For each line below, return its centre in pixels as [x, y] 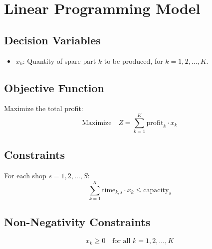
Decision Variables [52, 40]
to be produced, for [133, 61]
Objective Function [54, 87]
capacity [156, 190]
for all [121, 241]
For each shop [25, 176]
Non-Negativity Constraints [77, 222]
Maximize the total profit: [44, 108]
